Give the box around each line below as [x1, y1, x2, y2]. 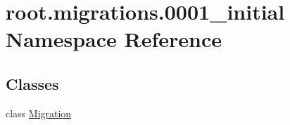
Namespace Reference [6, 25, 222, 53]
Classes [6, 72, 59, 94]
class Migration [6, 105, 72, 120]
